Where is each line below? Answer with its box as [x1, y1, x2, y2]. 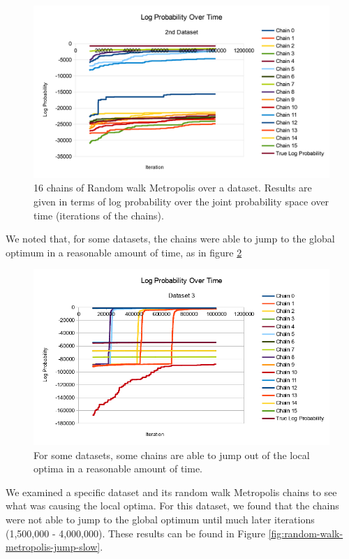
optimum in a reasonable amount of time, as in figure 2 [6, 245, 242, 259]
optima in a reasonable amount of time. [34, 461, 203, 476]
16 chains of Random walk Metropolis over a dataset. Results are [34, 180, 312, 195]
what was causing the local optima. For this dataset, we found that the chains [6, 498, 339, 513]
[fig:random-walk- [268, 525, 343, 540]
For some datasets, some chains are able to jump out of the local [34, 447, 310, 462]
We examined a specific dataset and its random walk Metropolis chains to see [6, 484, 337, 499]
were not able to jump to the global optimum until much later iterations [6, 512, 315, 526]
